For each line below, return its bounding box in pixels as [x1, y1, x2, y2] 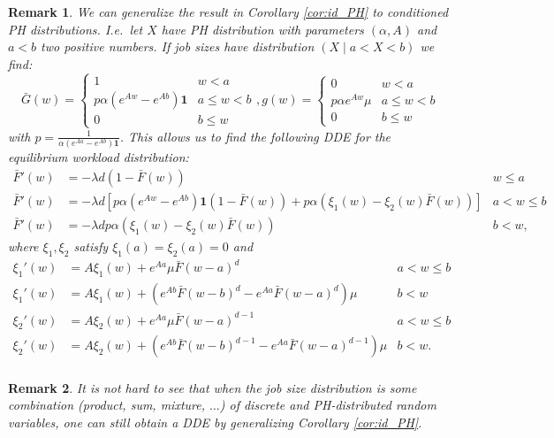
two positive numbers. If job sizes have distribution [41, 37, 315, 56]
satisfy [73, 236, 109, 255]
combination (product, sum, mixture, [8, 396, 206, 414]
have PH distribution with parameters [161, 19, 364, 38]
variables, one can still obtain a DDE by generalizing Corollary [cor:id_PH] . [8, 412, 422, 431]
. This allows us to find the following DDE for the [119, 127, 391, 145]
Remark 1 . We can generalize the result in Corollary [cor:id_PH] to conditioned [8, 3, 449, 20]
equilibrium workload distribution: [8, 148, 189, 166]
